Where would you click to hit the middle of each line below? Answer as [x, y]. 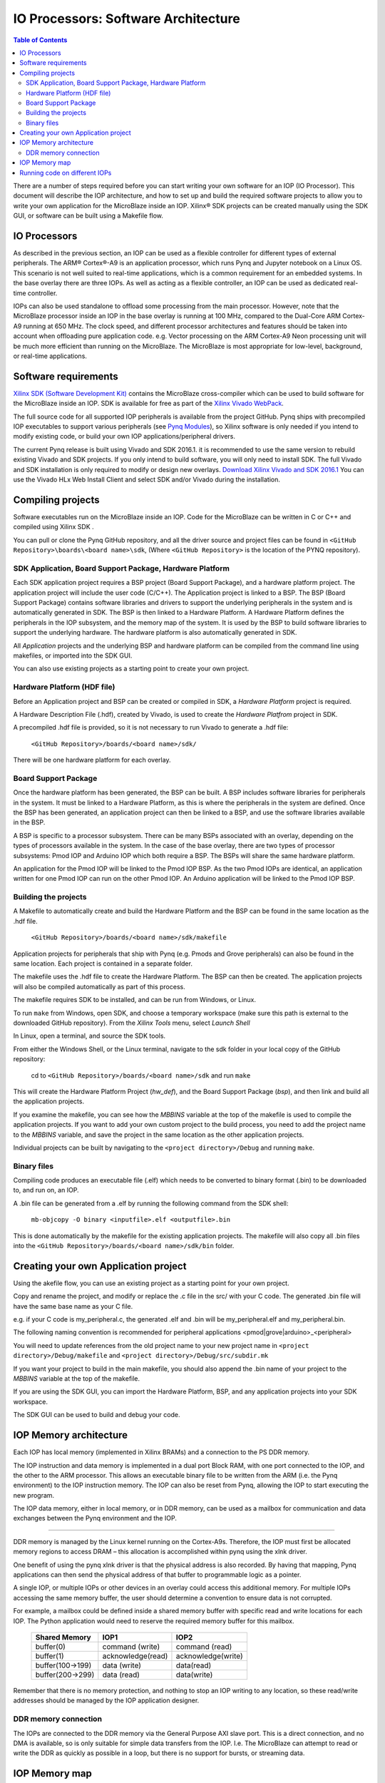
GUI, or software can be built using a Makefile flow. [88, 216]
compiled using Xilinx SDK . [53, 527]
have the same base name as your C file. [73, 1306]
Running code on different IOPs [66, 173]
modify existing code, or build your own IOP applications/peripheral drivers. [124, 436]
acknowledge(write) [210, 1656]
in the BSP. [29, 822]
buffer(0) [50, 1646]
